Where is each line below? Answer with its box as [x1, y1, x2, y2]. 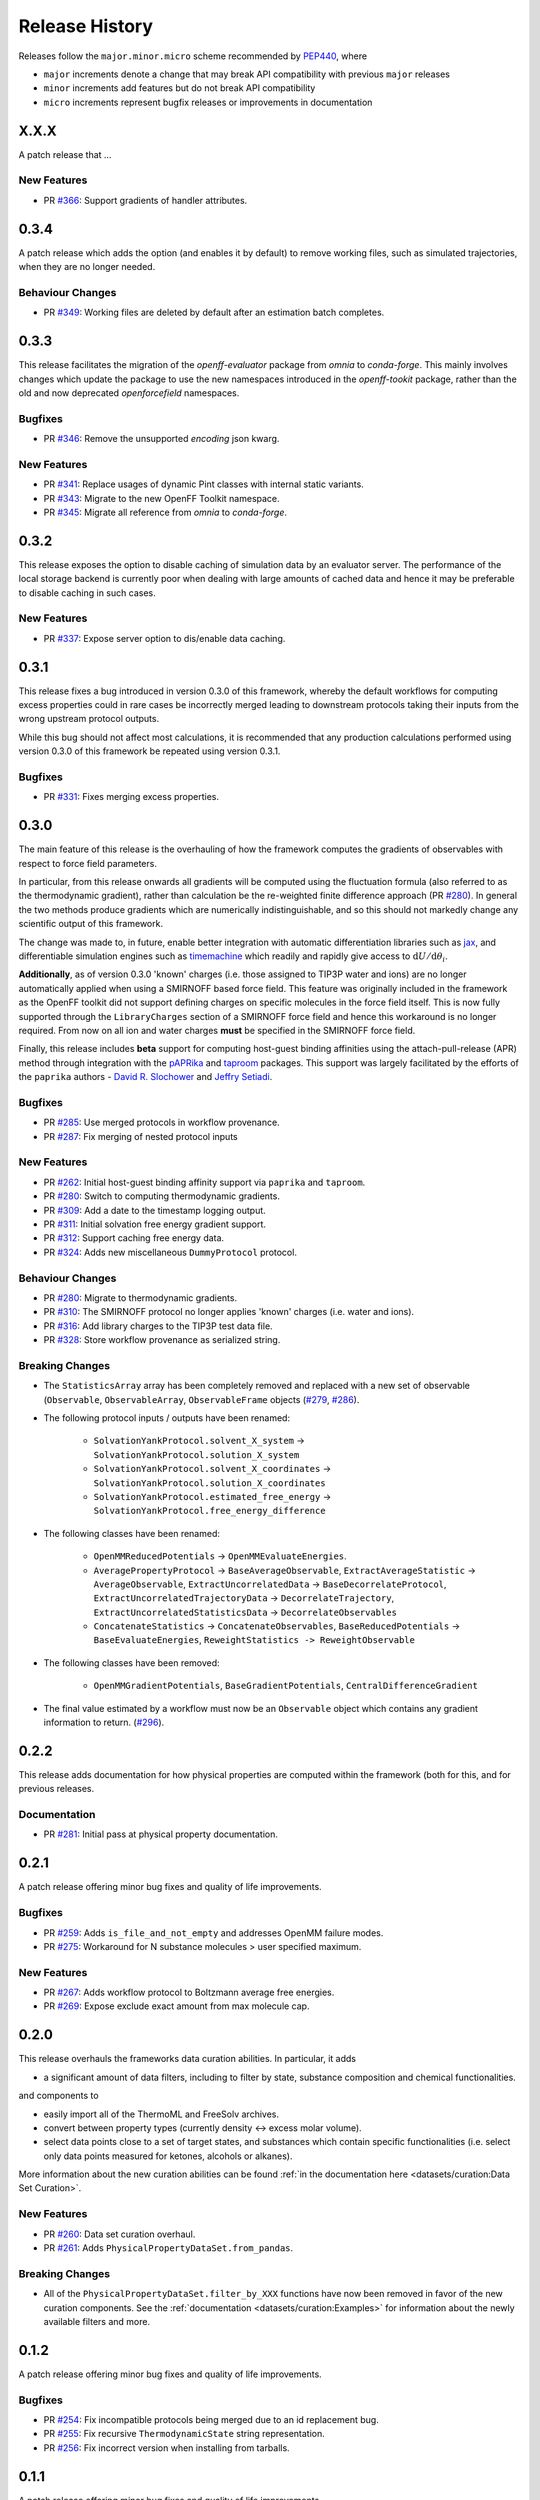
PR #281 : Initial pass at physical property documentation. [43, 1828, 279, 1840]
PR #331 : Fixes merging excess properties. [43, 791, 220, 803]
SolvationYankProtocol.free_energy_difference [93, 1505, 326, 1517]
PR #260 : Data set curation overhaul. [43, 2228, 196, 2240]
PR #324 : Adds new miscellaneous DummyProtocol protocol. [43, 1246, 297, 1258]
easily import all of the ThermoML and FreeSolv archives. [43, 2108, 280, 2120]
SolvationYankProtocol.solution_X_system [93, 1449, 300, 1460]
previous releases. [18, 1783, 95, 1795]
